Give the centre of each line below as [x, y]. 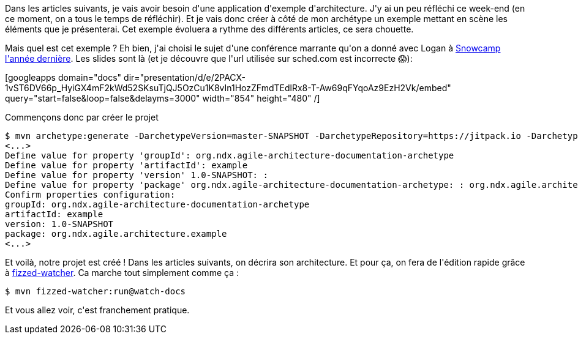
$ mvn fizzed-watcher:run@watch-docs [96, 291]
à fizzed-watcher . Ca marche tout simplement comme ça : [122, 273]
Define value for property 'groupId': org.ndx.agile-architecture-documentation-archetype [230, 155]
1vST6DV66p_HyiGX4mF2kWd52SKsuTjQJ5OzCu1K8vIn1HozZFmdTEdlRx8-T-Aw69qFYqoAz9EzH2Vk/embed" [228, 88]
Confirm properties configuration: [90, 195]
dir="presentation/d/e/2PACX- [185, 77]
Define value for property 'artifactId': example [126, 165]
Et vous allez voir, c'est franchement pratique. [97, 310]
